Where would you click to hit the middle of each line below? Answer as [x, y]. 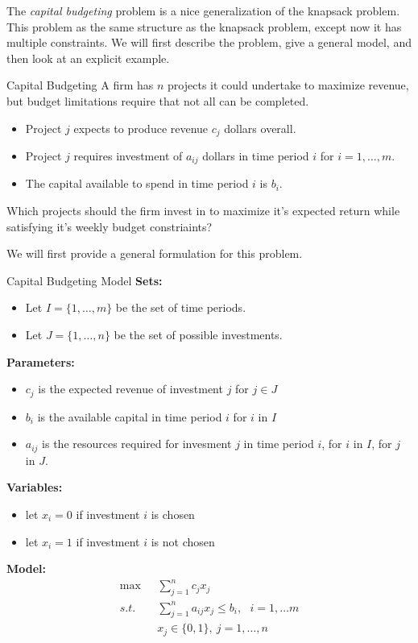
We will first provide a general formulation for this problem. [155, 253]
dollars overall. [260, 128]
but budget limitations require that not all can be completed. [158, 100]
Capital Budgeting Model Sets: [85, 280]
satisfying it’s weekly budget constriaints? [110, 226]
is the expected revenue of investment [130, 389]
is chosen [173, 514]
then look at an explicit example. [88, 58]
